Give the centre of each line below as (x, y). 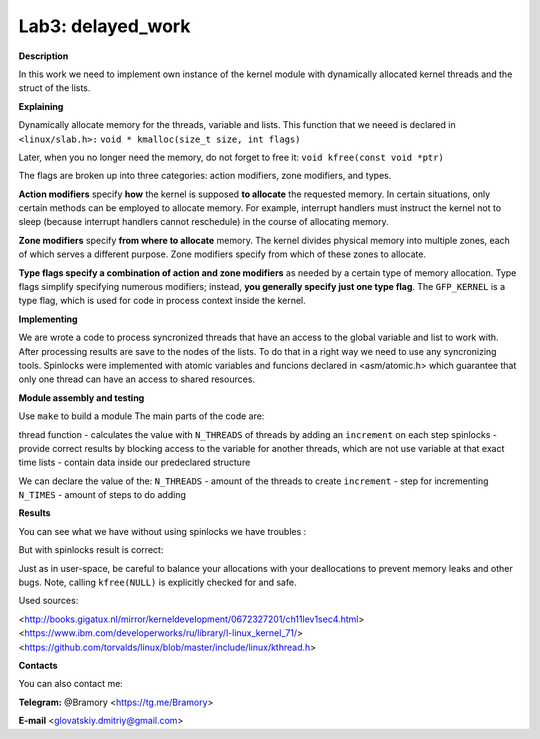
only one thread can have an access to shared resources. (136, 379)
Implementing (48, 319)
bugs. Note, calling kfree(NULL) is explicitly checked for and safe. (157, 582)
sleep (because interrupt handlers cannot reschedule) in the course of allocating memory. (203, 222)
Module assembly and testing (81, 397)
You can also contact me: (71, 684)
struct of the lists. (54, 88)
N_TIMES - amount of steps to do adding (102, 495)
